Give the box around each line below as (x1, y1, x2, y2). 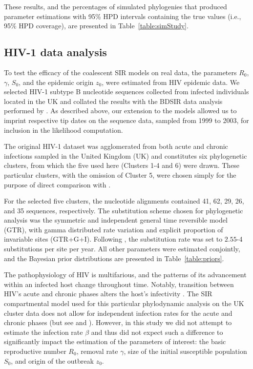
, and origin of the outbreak (11, 355, 94, 366)
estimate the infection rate (4, 327, 83, 337)
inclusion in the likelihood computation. (4, 124, 123, 135)
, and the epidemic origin (19, 77, 94, 87)
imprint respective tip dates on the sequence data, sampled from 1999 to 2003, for (4, 115, 249, 125)
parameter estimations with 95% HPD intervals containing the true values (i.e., (4, 11, 241, 21)
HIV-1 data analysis (4, 44, 107, 60)
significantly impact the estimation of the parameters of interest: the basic (4, 336, 226, 347)
